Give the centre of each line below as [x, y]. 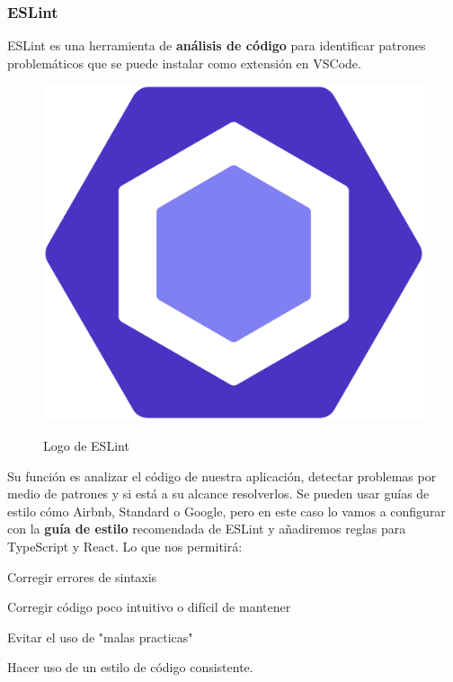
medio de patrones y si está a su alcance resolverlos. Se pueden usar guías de [218, 494]
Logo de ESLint [86, 446]
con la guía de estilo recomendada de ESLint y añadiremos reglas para [207, 529]
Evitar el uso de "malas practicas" [100, 637]
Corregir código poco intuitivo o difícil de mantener [149, 607]
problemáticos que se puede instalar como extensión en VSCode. [184, 63]
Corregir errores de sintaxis [82, 576]
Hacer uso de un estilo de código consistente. [130, 667]
